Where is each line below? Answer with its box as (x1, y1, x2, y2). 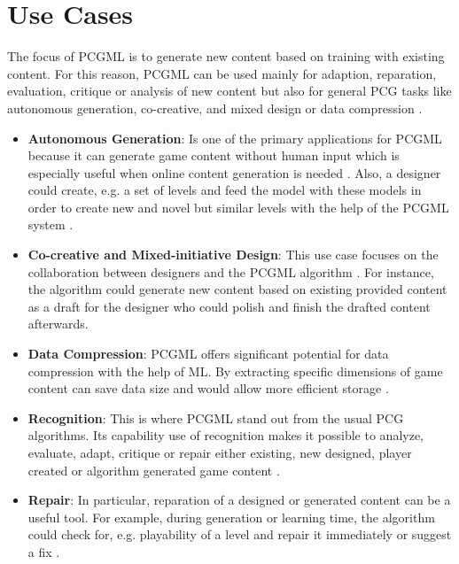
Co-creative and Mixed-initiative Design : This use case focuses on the (27, 245, 439, 264)
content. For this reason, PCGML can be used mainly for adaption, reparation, (7, 64, 437, 82)
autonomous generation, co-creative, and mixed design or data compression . (7, 98, 423, 117)
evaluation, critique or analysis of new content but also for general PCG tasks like (7, 81, 452, 100)
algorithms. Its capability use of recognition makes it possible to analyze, (27, 426, 424, 444)
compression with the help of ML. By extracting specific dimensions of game (27, 361, 443, 380)
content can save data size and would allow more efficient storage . (27, 379, 389, 398)
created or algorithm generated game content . (27, 460, 280, 479)
